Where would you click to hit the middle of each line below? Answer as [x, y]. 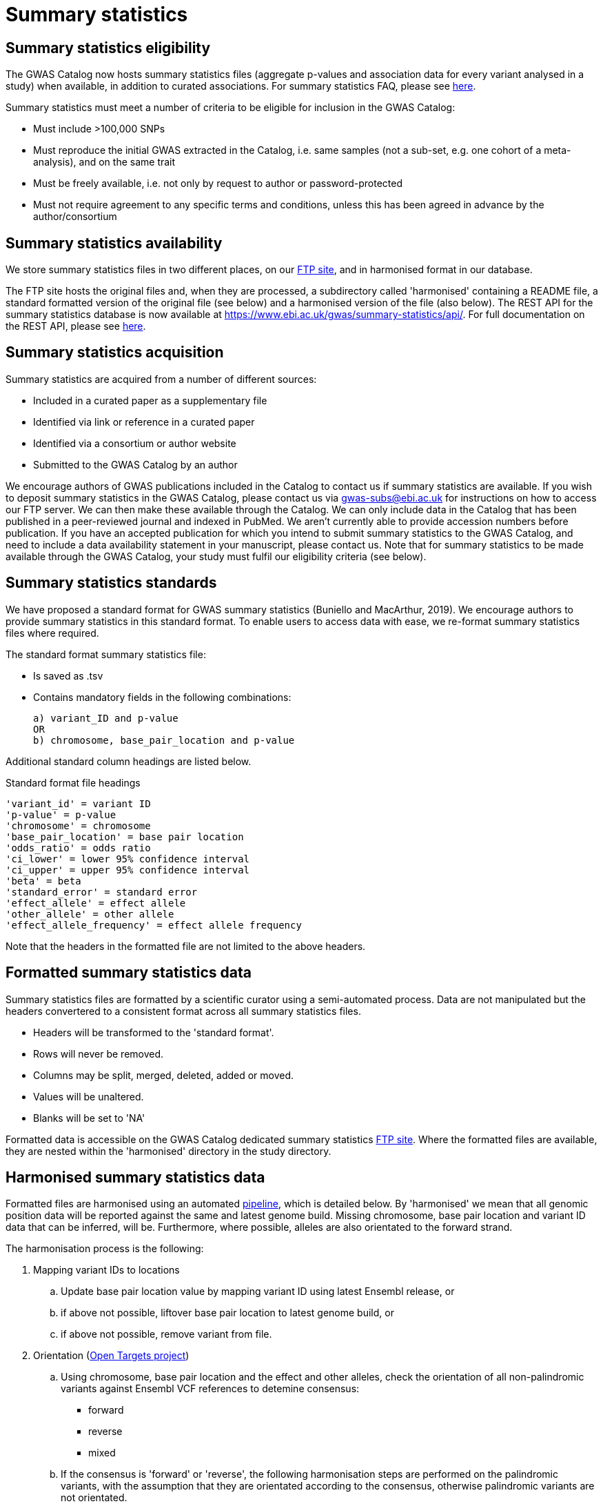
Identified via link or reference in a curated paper [144, 422]
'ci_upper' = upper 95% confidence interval [128, 870]
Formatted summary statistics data [129, 973]
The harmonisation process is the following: [105, 1249]
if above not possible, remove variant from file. [166, 1334]
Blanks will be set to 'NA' [89, 1118]
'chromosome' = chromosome [78, 825]
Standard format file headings [73, 782]
